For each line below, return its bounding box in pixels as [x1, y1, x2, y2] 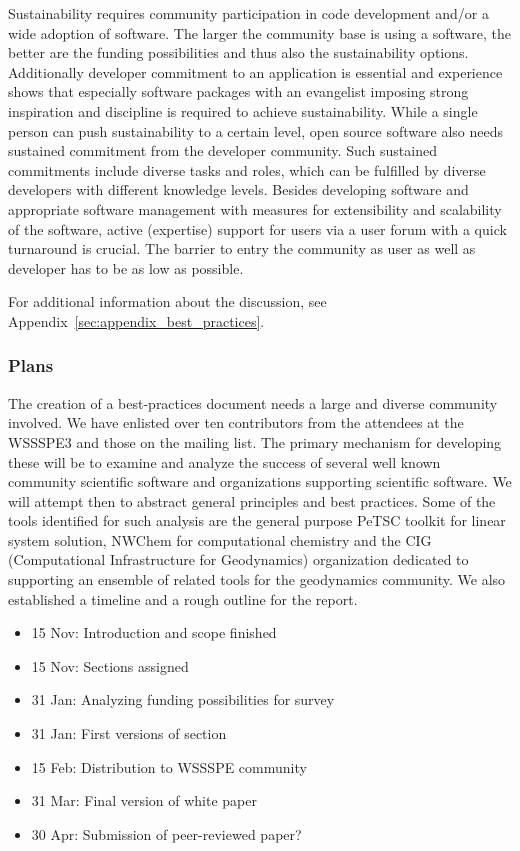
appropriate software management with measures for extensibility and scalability [8, 198, 502, 219]
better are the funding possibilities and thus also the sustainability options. [8, 42, 469, 63]
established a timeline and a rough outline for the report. [8, 588, 358, 609]
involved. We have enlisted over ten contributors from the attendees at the [8, 412, 464, 433]
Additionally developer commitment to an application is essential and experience [8, 61, 503, 82]
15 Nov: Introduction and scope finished [31, 622, 277, 643]
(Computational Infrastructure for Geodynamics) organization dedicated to [8, 549, 469, 570]
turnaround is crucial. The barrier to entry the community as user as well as [8, 238, 476, 259]
